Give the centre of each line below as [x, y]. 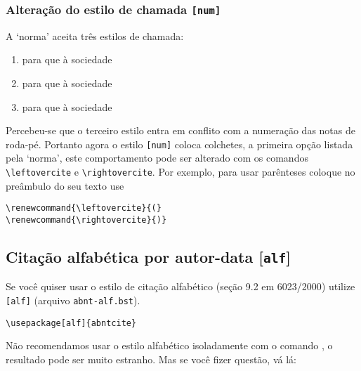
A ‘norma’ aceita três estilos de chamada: [95, 35]
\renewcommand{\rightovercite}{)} [86, 220]
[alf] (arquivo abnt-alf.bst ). [73, 300]
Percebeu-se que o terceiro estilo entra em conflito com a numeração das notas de [180, 130]
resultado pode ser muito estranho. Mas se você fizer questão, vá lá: [151, 359]
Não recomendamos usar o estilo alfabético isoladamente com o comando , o [169, 345]
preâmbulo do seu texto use [65, 185]
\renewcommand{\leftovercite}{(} [84, 208]
